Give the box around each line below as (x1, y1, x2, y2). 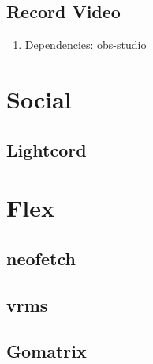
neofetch (6, 245, 76, 270)
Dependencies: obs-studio (24, 36, 147, 53)
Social (6, 82, 72, 115)
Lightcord (6, 137, 87, 161)
